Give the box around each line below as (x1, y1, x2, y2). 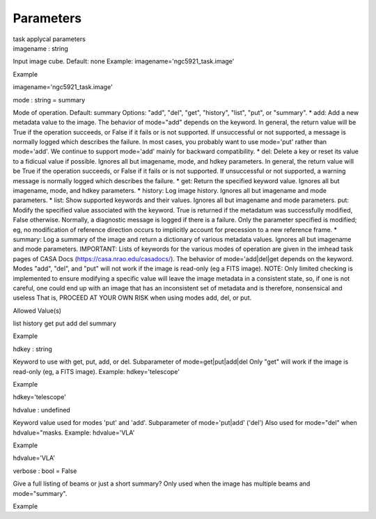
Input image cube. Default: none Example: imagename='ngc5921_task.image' (13, 57, 235, 65)
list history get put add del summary (13, 319, 116, 327)
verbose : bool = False (13, 467, 77, 475)
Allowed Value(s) (13, 307, 62, 315)
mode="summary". (13, 489, 68, 497)
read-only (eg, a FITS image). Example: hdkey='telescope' (13, 367, 180, 375)
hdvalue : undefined (13, 405, 71, 414)
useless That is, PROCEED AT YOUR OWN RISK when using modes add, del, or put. (13, 293, 252, 302)
